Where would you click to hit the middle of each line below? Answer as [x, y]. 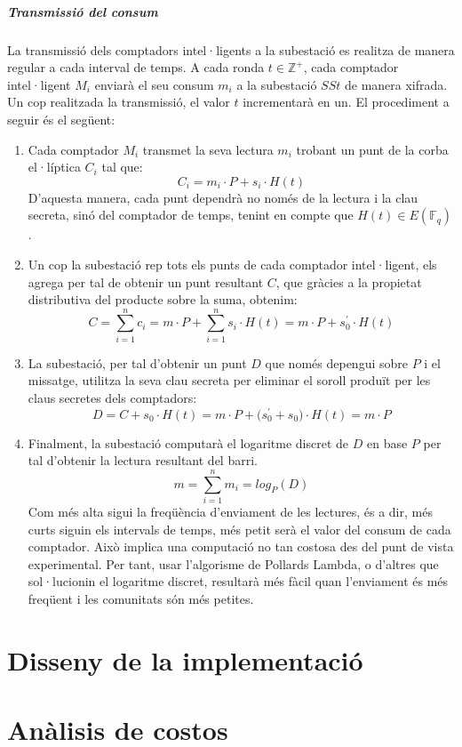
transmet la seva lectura [208, 149]
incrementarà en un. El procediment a [346, 102]
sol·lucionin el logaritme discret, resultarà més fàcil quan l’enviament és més [238, 581]
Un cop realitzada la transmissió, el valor [119, 102]
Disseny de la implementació [185, 659]
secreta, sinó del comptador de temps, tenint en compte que [191, 215]
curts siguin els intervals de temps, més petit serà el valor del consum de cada [239, 529]
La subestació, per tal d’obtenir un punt [137, 362]
